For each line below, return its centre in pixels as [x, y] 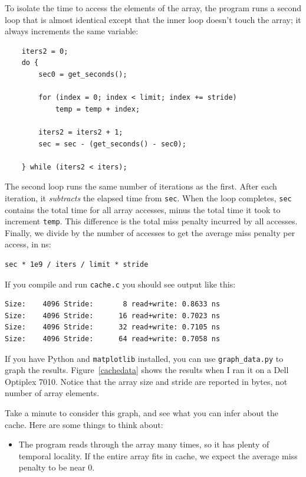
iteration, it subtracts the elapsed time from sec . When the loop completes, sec [148, 197]
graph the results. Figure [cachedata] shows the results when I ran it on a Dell [147, 370]
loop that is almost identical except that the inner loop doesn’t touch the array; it [153, 19]
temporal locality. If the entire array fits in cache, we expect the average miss [158, 455]
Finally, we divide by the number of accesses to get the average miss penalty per [150, 232]
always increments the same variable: [72, 31]
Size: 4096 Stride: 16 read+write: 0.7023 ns [113, 316]
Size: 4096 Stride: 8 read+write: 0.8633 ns [113, 304]
